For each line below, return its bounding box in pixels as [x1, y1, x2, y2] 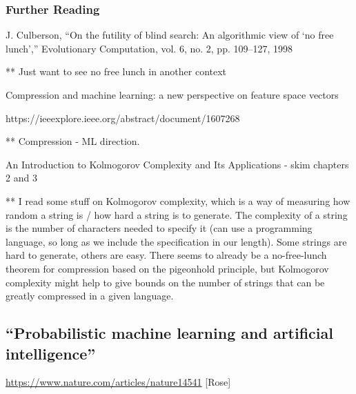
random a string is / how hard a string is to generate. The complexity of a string [6, 207, 348, 221]
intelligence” [6, 342, 96, 364]
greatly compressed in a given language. [6, 288, 174, 303]
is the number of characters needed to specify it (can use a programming [6, 221, 313, 235]
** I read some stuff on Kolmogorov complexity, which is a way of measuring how [6, 193, 350, 208]
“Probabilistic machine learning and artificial [6, 322, 333, 344]
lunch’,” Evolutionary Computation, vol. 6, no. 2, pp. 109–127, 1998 [6, 41, 293, 55]
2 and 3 [6, 170, 37, 185]
